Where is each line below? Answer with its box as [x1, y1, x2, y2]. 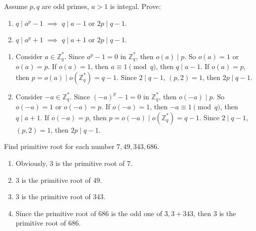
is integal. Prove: [110, 1, 161, 11]
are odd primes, [42, 1, 89, 11]
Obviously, [15, 158, 48, 168]
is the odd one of [111, 208, 162, 218]
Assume [4, 1, 28, 11]
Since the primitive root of [15, 208, 96, 218]
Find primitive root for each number [4, 141, 115, 152]
